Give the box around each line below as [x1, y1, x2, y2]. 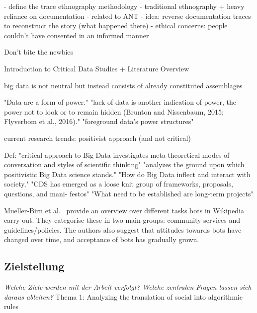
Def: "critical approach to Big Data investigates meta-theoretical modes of [4, 149, 230, 160]
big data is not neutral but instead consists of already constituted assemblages [4, 80, 243, 90]
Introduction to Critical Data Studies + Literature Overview [4, 63, 189, 73]
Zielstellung [4, 258, 65, 274]
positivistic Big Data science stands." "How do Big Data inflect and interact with [4, 169, 251, 179]
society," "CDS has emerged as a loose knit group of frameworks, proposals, [4, 179, 233, 189]
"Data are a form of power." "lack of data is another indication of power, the [4, 97, 236, 107]
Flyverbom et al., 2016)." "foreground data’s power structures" [4, 116, 194, 126]
